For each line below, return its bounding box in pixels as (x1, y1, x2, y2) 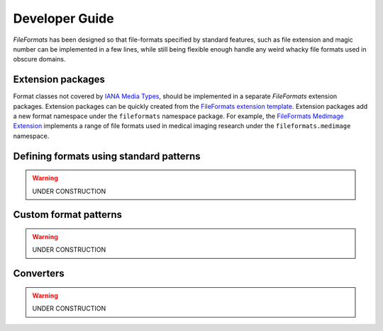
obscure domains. (13, 55, 66, 64)
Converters (13, 267, 65, 279)
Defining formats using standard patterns (13, 150, 201, 162)
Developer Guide (13, 11, 114, 26)
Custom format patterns (13, 209, 123, 221)
